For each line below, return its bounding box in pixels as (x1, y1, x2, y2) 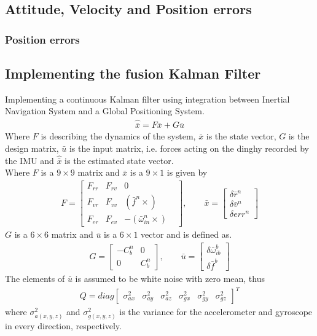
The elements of (5, 272, 65, 285)
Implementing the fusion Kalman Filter (5, 64, 261, 83)
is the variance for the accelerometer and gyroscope (119, 305, 313, 318)
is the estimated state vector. (65, 154, 174, 166)
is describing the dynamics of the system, (41, 130, 196, 143)
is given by (166, 166, 208, 179)
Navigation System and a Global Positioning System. (5, 104, 205, 117)
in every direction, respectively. (5, 319, 122, 332)
